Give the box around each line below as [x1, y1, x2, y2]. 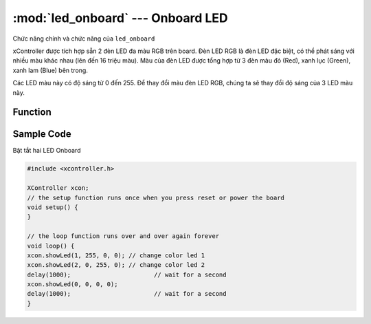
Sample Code [12, 128, 71, 140]
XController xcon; [27, 184, 89, 192]
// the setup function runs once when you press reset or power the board [27, 193, 285, 202]
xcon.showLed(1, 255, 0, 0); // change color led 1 [27, 251, 205, 259]
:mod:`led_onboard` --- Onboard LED [12, 10, 228, 25]
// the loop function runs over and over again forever [27, 233, 220, 240]
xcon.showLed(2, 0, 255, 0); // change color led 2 [27, 261, 205, 269]
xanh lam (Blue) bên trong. [12, 66, 89, 74]
